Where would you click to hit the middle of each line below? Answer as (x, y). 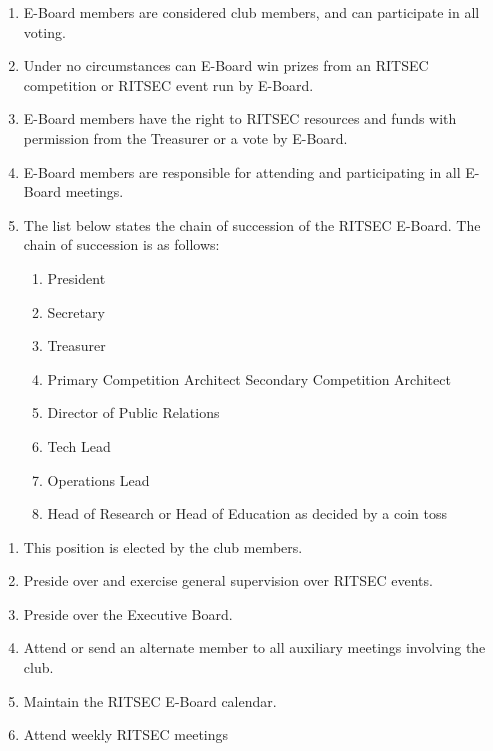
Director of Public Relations (133, 412)
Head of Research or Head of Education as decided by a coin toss (247, 513)
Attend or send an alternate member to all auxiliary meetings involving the (254, 647)
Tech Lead (79, 445)
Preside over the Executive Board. (128, 613)
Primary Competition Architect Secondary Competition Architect (249, 378)
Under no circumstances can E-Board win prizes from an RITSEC (226, 65)
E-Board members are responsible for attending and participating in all (242, 171)
